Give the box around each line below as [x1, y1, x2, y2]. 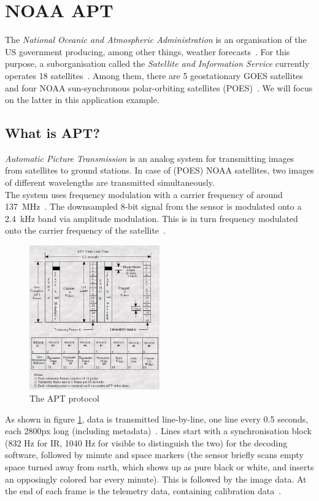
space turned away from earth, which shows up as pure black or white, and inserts [5, 460, 314, 473]
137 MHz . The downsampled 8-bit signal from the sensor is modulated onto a [5, 200, 302, 213]
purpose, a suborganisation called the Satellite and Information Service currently [5, 57, 310, 70]
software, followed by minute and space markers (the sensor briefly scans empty [5, 448, 304, 461]
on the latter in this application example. [5, 93, 159, 106]
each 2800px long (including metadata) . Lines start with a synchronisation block [5, 424, 312, 437]
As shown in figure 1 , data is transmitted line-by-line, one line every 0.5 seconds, [5, 412, 309, 425]
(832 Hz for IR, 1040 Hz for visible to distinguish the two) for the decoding [5, 436, 288, 449]
